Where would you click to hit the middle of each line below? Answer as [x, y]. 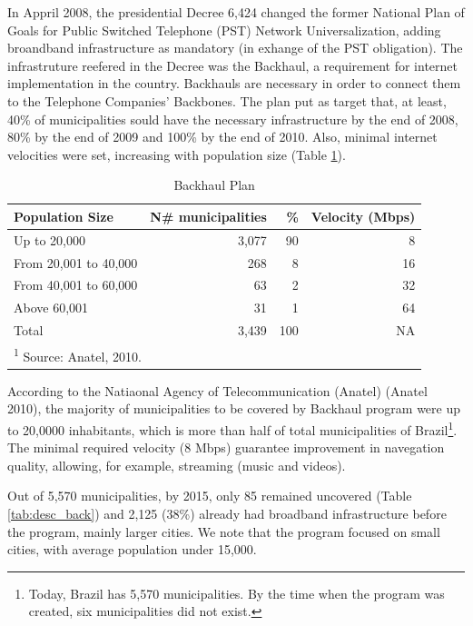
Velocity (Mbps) [363, 216]
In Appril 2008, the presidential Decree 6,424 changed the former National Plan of [236, 12]
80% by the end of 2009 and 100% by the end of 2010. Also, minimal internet [222, 137]
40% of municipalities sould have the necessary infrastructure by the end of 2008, [233, 119]
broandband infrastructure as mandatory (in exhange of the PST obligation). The [235, 48]
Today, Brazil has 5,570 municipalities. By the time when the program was [236, 593]
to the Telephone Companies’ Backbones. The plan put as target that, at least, [227, 100]
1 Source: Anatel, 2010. [78, 355]
